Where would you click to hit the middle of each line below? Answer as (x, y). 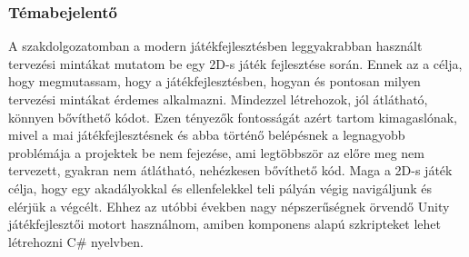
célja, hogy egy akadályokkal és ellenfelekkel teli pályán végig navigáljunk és (220, 188)
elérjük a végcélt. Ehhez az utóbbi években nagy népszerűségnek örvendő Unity (229, 206)
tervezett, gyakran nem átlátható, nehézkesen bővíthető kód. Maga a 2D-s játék (230, 170)
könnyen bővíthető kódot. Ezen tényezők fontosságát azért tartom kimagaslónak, (233, 117)
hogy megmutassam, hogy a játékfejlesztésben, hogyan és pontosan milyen (215, 81)
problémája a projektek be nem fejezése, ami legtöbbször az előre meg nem (216, 152)
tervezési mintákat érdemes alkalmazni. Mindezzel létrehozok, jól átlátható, (218, 99)
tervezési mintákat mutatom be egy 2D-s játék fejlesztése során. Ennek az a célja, (235, 63)
